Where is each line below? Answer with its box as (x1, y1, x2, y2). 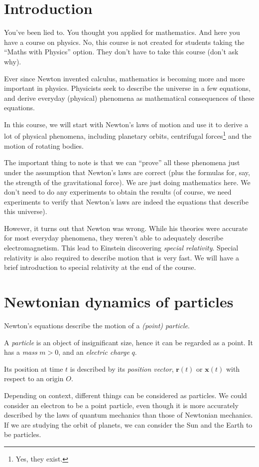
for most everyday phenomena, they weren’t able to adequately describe (4, 233, 224, 243)
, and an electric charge (58, 347, 129, 357)
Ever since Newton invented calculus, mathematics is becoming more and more (4, 73, 245, 83)
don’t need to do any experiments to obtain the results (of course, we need (4, 187, 232, 197)
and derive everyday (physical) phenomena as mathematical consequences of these (4, 92, 255, 103)
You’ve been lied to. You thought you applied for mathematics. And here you (4, 27, 240, 37)
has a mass (4, 347, 37, 357)
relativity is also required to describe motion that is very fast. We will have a (4, 252, 239, 262)
